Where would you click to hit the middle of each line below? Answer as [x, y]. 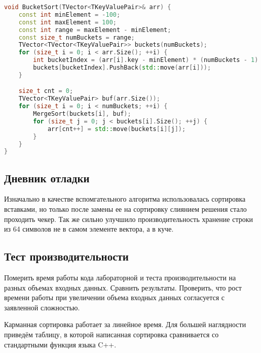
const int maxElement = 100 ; [67, 22]
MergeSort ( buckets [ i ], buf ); [82, 114]
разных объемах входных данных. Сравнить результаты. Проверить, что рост [123, 287]
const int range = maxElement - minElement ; [95, 30]
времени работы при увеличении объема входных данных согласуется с [115, 297]
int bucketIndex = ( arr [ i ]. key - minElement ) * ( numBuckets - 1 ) [146, 60]
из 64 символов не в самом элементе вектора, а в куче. [89, 229]
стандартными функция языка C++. [60, 344]
